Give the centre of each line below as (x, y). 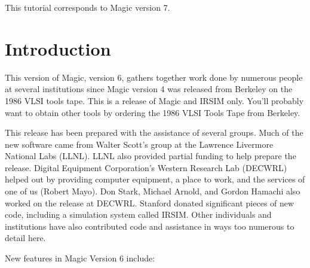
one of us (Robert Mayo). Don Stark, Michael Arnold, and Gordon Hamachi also (153, 191)
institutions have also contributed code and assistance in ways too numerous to (150, 226)
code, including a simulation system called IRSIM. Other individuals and (138, 214)
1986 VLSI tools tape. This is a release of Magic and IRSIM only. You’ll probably (154, 100)
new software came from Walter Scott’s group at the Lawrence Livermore (139, 144)
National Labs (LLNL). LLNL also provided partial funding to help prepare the (151, 156)
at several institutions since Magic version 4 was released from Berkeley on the (149, 89)
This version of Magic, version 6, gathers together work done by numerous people (154, 77)
